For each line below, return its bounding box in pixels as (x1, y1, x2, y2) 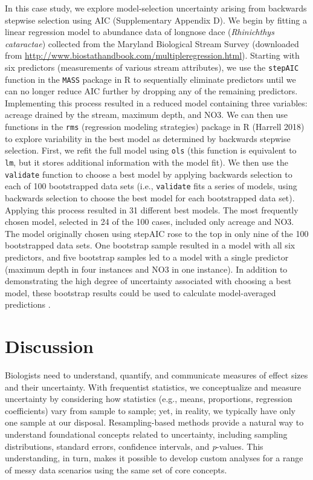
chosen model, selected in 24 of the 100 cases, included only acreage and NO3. (5, 215, 294, 228)
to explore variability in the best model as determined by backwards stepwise (5, 132, 291, 144)
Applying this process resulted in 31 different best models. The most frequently (5, 203, 298, 216)
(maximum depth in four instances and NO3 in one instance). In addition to (5, 262, 288, 275)
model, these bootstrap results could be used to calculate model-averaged (5, 286, 276, 299)
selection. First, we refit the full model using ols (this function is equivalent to (5, 144, 297, 157)
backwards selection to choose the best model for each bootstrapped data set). (5, 191, 295, 204)
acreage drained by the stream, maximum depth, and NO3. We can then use (5, 108, 288, 121)
